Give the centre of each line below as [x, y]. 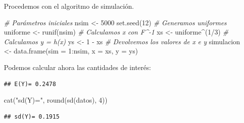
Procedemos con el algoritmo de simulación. [69, 6]
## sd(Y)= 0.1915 [32, 116]
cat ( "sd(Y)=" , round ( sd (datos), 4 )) [56, 100]
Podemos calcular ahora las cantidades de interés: [78, 67]
